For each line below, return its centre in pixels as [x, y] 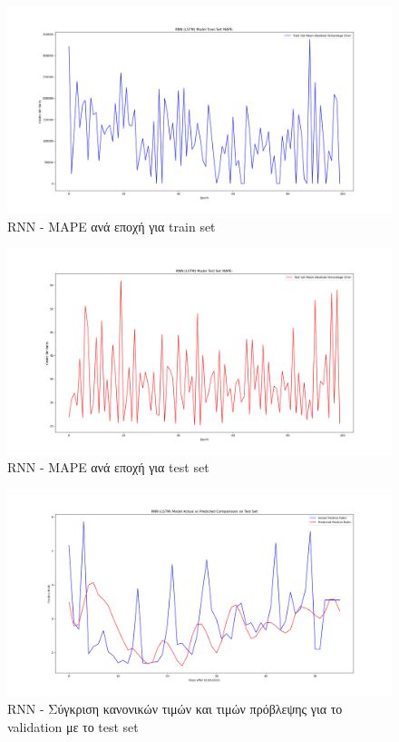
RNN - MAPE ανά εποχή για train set [112, 226]
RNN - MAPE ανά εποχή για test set [108, 467]
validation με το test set [73, 726]
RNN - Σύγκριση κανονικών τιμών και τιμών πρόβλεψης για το [175, 708]
